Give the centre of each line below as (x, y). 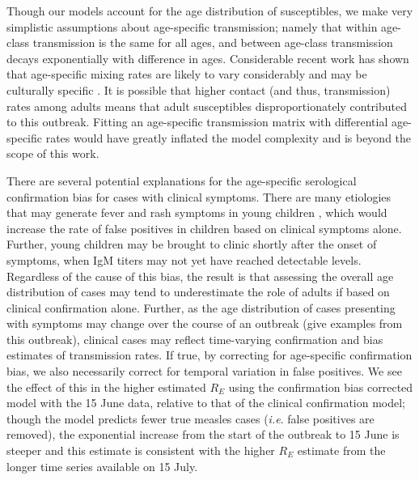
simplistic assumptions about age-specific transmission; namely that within (192, 26)
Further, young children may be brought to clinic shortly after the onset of (192, 244)
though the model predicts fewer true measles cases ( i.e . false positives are (190, 418)
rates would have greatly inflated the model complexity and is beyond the (229, 137)
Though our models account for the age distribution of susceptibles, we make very (210, 11)
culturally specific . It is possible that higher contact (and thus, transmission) (199, 89)
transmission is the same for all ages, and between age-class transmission (213, 42)
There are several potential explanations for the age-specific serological (182, 180)
